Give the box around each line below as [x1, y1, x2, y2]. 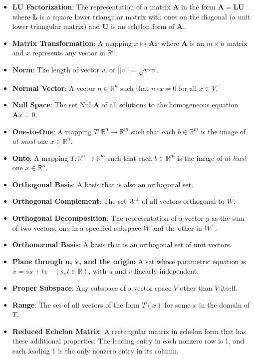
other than [180, 283, 213, 293]
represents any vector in [32, 47, 105, 58]
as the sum [211, 213, 245, 223]
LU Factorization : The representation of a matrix [12, 1, 171, 11]
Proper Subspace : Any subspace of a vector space [12, 283, 172, 293]
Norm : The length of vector [12, 64, 99, 74]
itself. [221, 283, 238, 293]
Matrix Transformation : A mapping [12, 37, 132, 48]
